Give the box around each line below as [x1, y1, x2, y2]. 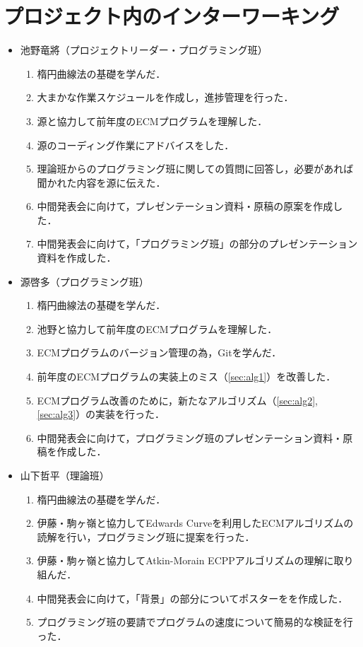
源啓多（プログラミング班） [20, 274, 149, 288]
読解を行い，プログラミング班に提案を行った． [37, 529, 255, 544]
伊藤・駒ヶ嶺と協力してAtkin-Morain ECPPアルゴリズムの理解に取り [37, 553, 354, 568]
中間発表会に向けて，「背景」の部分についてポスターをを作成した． [37, 590, 348, 605]
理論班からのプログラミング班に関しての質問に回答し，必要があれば [37, 161, 354, 176]
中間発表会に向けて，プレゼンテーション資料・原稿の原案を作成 [37, 199, 333, 214]
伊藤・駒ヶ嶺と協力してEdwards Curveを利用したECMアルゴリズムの [37, 515, 354, 530]
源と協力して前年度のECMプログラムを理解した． [37, 113, 268, 128]
